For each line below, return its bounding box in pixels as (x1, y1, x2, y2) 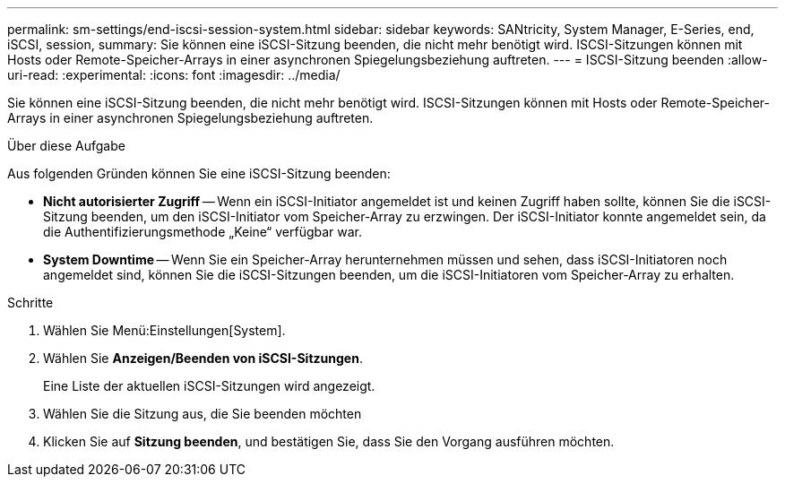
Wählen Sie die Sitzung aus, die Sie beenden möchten (43, 406, 362, 421)
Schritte (7, 295, 54, 310)
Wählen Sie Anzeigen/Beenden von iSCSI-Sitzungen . (43, 350, 363, 366)
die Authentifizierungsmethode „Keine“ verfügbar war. (43, 224, 363, 239)
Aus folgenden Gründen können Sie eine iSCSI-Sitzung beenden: (7, 166, 391, 181)
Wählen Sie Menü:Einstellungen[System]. (43, 323, 286, 338)
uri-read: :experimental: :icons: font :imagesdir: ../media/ (7, 67, 341, 82)
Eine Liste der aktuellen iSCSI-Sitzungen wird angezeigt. (43, 378, 375, 393)
